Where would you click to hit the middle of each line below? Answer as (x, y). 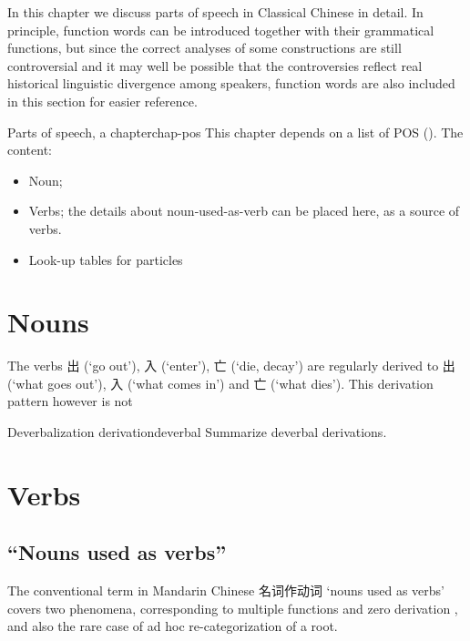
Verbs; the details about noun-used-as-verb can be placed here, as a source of (244, 211)
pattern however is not (70, 401)
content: (30, 150)
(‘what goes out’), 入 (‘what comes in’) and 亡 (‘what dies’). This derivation (220, 383)
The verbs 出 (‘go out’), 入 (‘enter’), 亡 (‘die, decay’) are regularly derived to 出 (231, 366)
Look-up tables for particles (106, 259)
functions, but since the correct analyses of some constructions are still (204, 48)
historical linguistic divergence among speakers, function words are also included (231, 83)
